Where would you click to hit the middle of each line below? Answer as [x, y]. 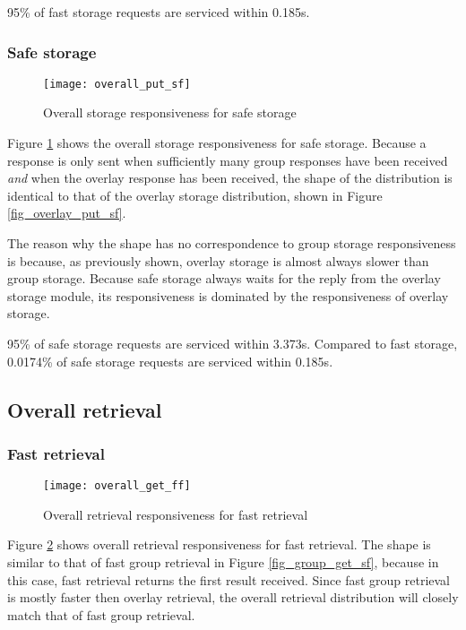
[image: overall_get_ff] [117, 486]
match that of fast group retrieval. [101, 614]
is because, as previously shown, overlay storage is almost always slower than [218, 260]
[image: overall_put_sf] [117, 84]
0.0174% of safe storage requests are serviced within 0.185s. [170, 361]
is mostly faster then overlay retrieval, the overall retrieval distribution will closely [233, 597]
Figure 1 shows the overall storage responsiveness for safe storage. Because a [217, 143]
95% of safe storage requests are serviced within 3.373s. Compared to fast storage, [233, 343]
